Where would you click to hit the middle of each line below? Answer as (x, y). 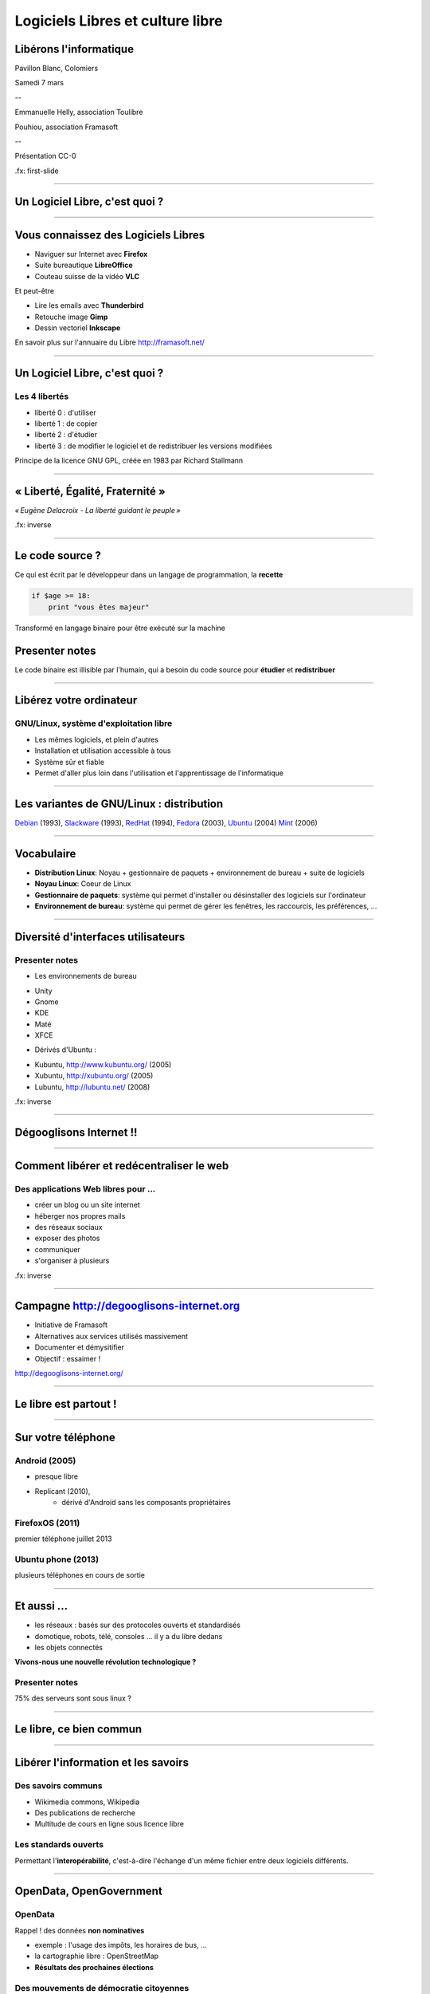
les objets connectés (69, 1647)
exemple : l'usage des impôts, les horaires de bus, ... (121, 1945)
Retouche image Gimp (71, 317)
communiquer (58, 1249)
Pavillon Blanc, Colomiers (57, 69)
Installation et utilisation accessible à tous (103, 751)
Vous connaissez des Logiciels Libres (110, 235)
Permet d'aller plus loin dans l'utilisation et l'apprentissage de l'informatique (159, 773)
